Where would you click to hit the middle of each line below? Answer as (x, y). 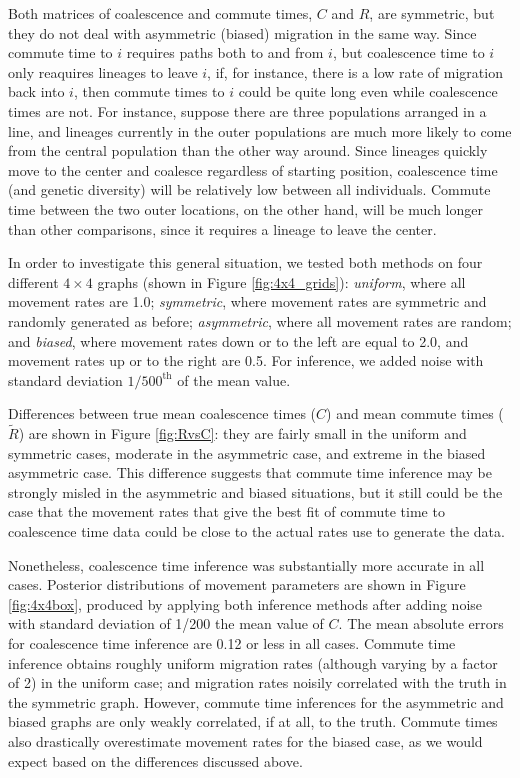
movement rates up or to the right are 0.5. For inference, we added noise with (246, 360)
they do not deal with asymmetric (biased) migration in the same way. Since (242, 32)
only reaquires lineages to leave (103, 71)
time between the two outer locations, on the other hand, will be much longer (246, 208)
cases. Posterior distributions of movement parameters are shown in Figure (237, 584)
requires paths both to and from (225, 52)
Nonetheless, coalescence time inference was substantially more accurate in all (246, 564)
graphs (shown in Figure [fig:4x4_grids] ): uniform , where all (281, 281)
